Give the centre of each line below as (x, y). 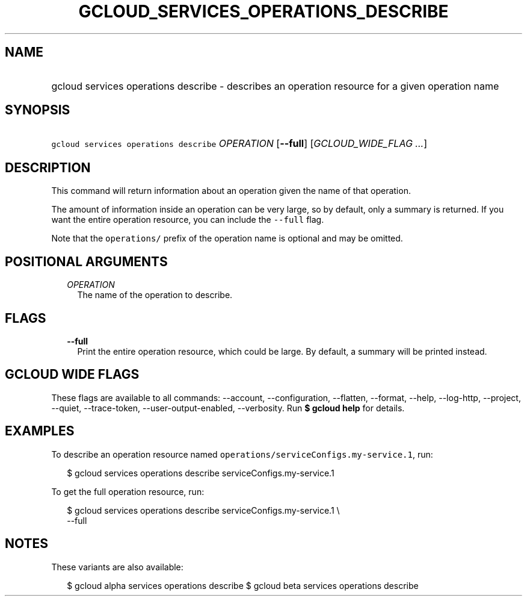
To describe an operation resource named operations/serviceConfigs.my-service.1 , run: (242, 454)
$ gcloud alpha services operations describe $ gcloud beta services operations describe (243, 585)
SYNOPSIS (38, 110)
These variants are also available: (117, 567)
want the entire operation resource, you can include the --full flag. (188, 220)
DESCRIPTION (48, 167)
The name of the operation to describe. (155, 295)
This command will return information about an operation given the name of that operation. (231, 191)
